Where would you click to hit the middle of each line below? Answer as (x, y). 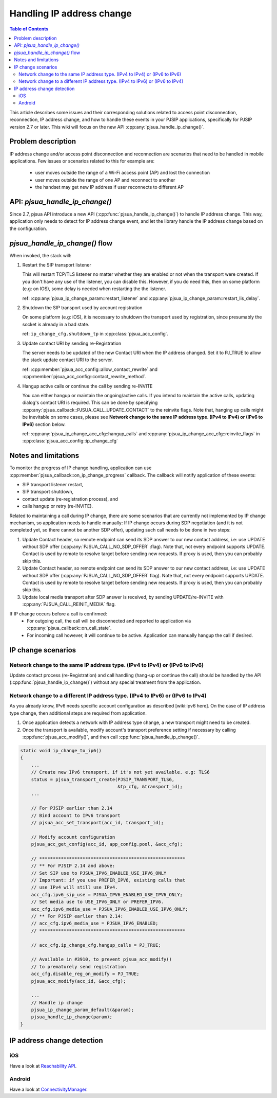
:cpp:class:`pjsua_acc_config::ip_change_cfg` (70, 441)
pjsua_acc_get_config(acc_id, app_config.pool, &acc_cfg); (107, 844)
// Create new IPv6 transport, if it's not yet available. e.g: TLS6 (120, 772)
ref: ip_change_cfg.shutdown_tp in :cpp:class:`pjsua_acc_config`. (95, 334)
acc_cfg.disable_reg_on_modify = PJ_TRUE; (85, 974)
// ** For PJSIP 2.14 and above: (73, 866)
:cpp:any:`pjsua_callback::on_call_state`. (69, 628)
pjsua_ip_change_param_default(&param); (83, 1010)
